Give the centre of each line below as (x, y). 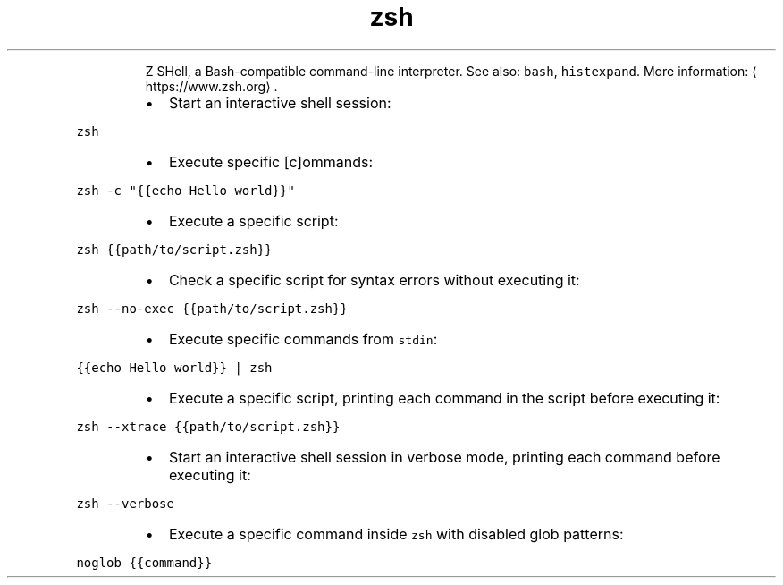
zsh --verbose (125, 503)
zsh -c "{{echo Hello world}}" (185, 190)
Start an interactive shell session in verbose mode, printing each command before (444, 457)
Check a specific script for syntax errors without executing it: (374, 280)
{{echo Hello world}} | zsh (174, 367)
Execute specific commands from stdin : (303, 339)
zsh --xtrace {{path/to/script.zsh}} (208, 426)
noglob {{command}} (144, 562)
